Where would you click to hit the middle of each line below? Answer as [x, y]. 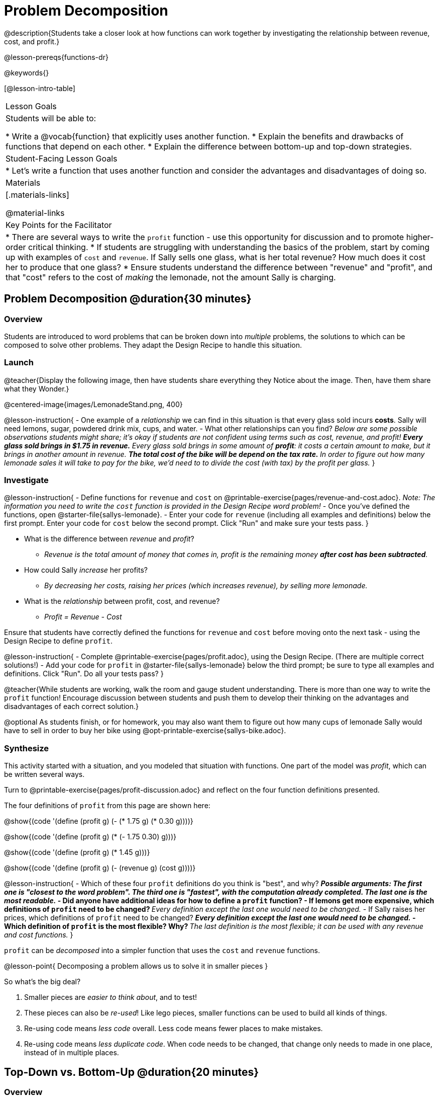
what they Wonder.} [37, 388]
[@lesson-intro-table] [40, 88]
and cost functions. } [39, 935]
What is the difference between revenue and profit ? [109, 539]
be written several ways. [44, 774]
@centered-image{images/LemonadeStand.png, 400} [93, 404]
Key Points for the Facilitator [59, 225]
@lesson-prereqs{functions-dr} [56, 57]
